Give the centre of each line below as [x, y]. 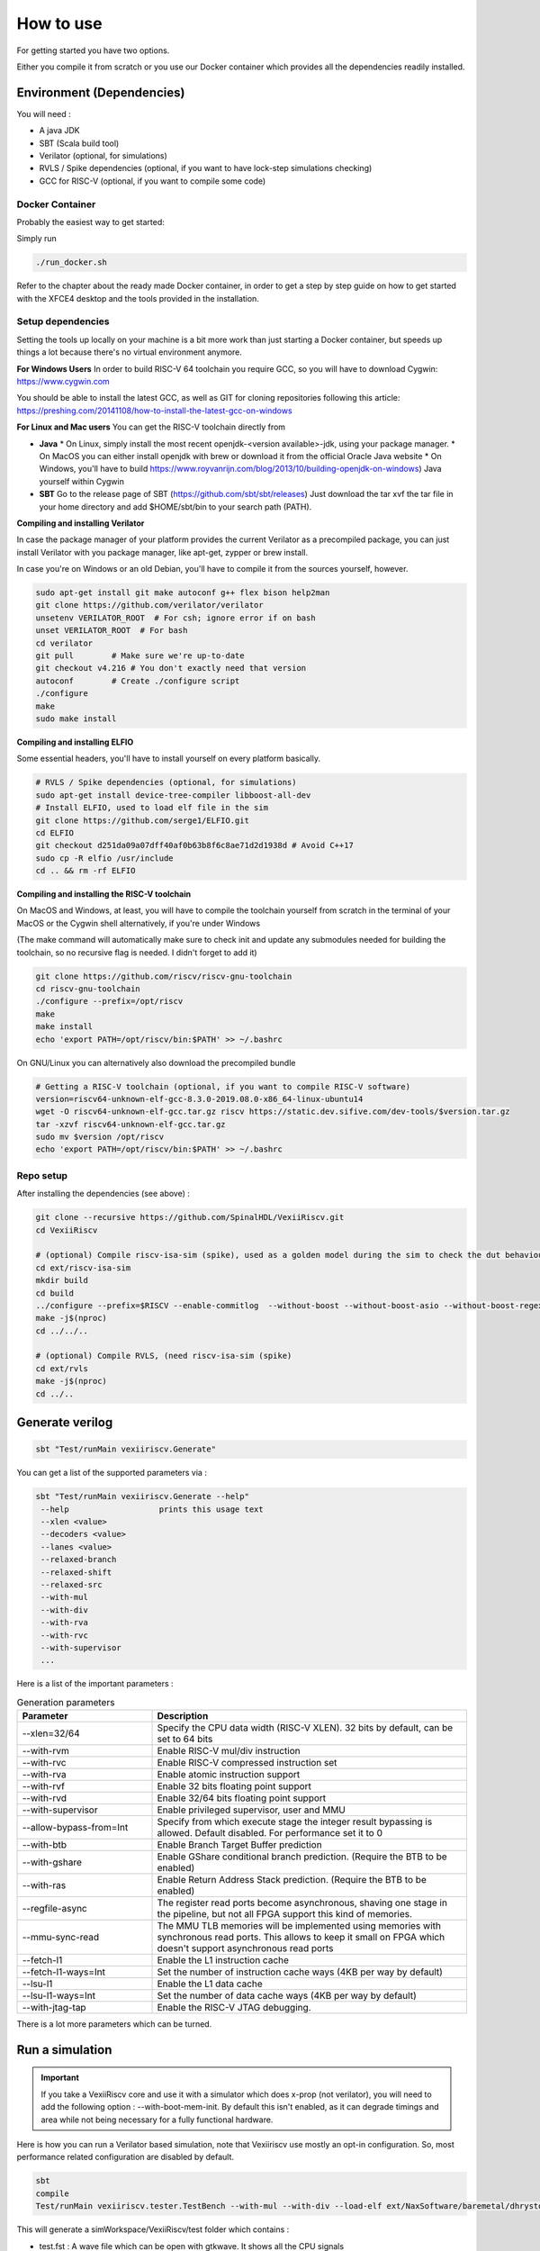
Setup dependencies [63, 321]
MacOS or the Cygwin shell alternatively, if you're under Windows [139, 923]
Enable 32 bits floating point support [234, 1786]
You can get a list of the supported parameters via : [112, 1473]
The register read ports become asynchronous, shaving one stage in [302, 1903]
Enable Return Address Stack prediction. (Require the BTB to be [292, 1880]
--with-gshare [52, 1862]
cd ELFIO [55, 832]
